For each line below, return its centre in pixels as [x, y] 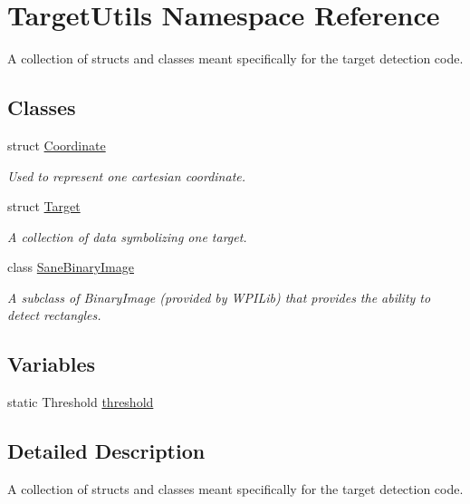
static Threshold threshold [81, 402]
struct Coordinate [57, 145]
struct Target [44, 206]
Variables [52, 364]
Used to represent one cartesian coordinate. [127, 175]
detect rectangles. [54, 315]
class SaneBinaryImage [71, 267]
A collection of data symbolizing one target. [127, 236]
